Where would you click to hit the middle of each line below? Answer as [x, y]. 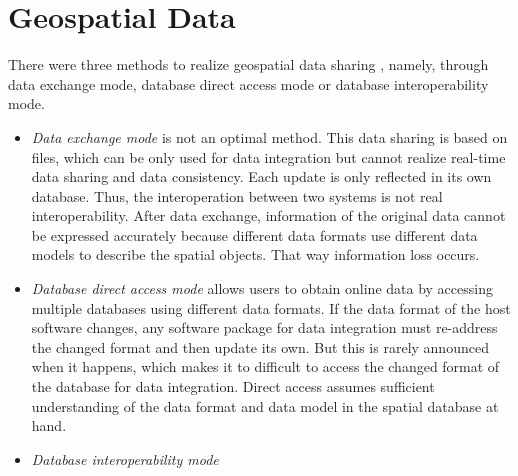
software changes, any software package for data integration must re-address [264, 327]
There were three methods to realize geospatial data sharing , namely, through [248, 64]
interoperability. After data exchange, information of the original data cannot [268, 215]
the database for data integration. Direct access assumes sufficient [233, 386]
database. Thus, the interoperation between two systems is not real [237, 195]
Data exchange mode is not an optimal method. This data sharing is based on [269, 136]
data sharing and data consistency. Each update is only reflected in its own [261, 176]
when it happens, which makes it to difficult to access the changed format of [265, 366]
